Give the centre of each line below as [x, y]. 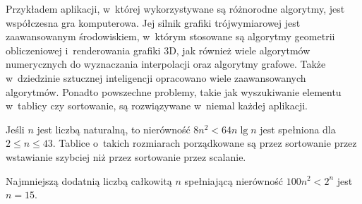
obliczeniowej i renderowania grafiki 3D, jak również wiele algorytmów [158, 50]
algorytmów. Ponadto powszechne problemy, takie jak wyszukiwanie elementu [174, 91]
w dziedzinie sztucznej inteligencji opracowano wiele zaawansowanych [156, 77]
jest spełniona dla [298, 129]
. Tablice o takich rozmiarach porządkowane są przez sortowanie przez [205, 143]
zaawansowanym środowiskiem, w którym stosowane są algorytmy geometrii [170, 36]
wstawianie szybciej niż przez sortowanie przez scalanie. [126, 156]
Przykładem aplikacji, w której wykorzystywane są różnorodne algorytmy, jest [175, 8]
